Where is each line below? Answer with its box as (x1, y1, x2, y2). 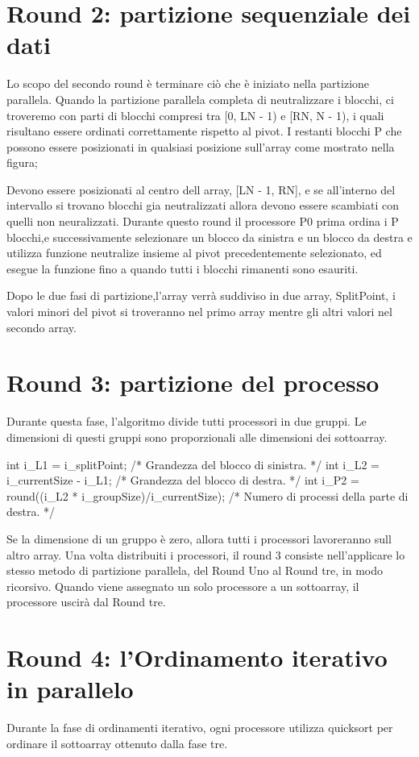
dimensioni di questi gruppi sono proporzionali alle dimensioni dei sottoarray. (6, 428, 388, 445)
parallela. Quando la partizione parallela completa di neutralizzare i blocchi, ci (6, 90, 394, 107)
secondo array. (6, 318, 77, 335)
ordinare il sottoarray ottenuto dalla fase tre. (6, 734, 228, 751)
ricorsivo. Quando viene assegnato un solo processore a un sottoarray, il (6, 577, 359, 594)
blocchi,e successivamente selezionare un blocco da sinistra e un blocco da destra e (6, 228, 413, 245)
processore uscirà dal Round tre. (6, 593, 166, 610)
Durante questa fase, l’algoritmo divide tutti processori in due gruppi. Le (6, 413, 367, 430)
